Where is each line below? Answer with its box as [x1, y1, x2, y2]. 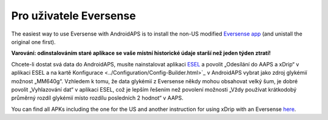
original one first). [11, 38, 56, 45]
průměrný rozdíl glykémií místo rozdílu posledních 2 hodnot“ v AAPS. [11, 94, 183, 102]
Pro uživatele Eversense [11, 9, 136, 22]
